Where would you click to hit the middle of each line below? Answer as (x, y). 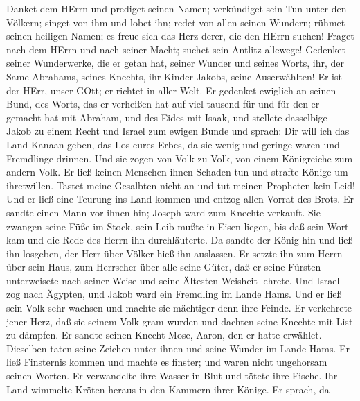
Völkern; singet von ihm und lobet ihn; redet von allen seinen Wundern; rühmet (176, 22)
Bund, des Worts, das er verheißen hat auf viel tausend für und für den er (163, 104)
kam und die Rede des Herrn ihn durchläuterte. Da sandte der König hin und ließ (180, 240)
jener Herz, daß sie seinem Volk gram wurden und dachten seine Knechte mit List (180, 321)
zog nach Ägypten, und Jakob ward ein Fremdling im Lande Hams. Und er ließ (174, 294)
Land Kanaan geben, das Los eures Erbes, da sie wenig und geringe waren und (173, 144)
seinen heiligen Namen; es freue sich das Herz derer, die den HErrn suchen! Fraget (180, 36)
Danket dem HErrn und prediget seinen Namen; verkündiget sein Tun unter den (177, 8)
